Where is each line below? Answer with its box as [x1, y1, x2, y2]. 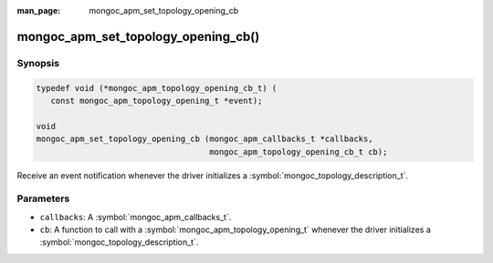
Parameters [16, 192, 70, 205]
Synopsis [16, 56, 59, 69]
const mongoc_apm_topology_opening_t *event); [50, 96, 263, 106]
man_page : [16, 5, 61, 15]
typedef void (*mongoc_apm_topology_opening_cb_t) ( [36, 83, 278, 93]
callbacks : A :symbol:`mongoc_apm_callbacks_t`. [39, 211, 232, 222]
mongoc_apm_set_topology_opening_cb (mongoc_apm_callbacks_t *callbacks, [36, 134, 373, 145]
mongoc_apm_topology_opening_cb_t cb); [209, 147, 388, 157]
